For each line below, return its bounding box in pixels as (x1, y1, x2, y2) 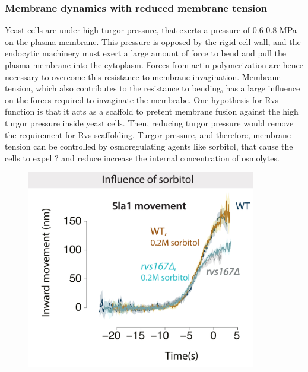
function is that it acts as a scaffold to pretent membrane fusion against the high (5, 105, 299, 117)
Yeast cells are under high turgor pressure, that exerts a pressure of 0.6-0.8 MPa (5, 24, 297, 36)
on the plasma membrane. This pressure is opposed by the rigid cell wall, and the (5, 35, 301, 47)
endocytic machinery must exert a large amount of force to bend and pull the (5, 47, 286, 59)
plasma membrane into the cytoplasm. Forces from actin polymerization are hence (5, 59, 304, 71)
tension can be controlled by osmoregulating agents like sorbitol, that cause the (5, 140, 293, 152)
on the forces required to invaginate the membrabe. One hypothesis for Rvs (5, 93, 279, 106)
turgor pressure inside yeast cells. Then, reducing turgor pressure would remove (5, 116, 294, 129)
